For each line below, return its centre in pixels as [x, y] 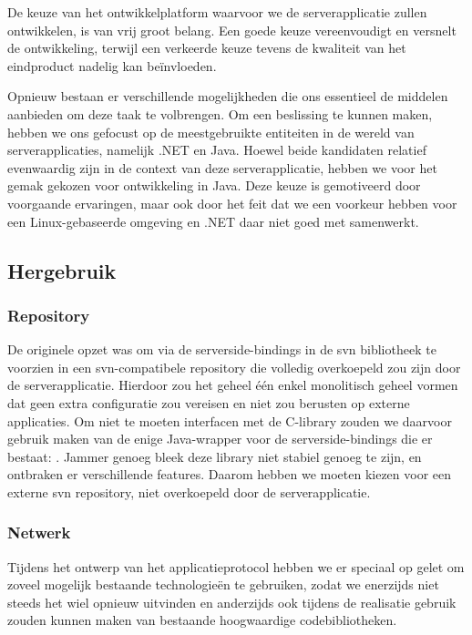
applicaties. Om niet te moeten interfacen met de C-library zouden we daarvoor [230, 420]
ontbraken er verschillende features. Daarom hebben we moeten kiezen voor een [230, 474]
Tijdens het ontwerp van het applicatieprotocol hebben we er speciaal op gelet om [236, 566]
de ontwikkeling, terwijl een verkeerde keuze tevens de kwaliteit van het [207, 48]
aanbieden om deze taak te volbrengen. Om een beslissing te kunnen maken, [220, 113]
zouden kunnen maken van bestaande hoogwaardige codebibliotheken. [202, 620]
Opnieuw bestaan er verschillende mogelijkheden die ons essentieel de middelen [228, 96]
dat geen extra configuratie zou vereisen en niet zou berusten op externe [209, 402]
